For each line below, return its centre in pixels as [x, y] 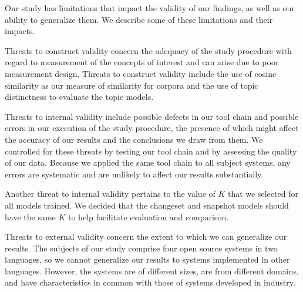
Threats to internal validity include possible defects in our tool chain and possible [152, 116]
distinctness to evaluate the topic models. [79, 97]
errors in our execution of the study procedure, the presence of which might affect [152, 128]
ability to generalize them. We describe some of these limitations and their [139, 19]
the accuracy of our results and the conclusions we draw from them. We [134, 139]
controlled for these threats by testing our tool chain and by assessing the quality [151, 151]
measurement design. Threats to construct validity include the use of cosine [141, 73]
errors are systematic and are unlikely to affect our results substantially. [134, 174]
